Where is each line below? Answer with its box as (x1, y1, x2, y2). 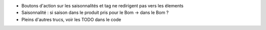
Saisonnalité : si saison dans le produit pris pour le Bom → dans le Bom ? (21, 10, 169, 16)
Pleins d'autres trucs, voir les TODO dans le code (21, 16, 122, 22)
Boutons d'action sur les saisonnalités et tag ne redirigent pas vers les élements (21, 3, 184, 8)
